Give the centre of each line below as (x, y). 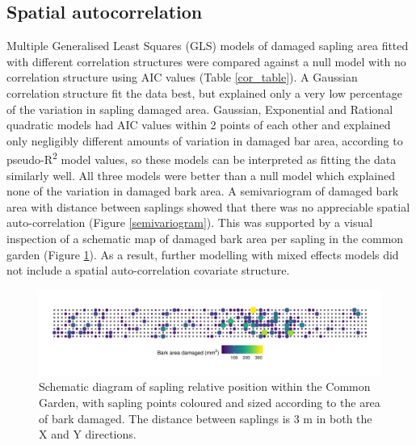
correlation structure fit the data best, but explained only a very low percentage (205, 92)
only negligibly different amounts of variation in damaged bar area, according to (205, 140)
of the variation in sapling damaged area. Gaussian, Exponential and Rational (200, 109)
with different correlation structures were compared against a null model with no (206, 61)
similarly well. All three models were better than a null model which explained (201, 175)
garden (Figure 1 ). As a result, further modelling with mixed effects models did (203, 254)
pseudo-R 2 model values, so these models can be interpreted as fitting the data (202, 158)
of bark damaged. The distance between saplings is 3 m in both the (206, 418)
